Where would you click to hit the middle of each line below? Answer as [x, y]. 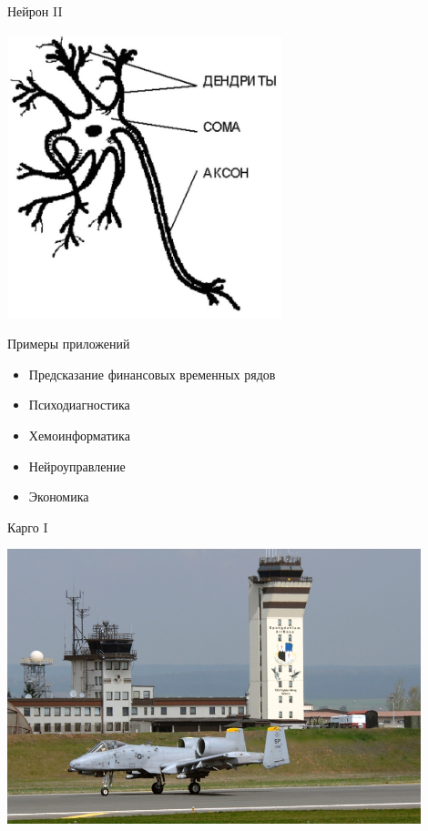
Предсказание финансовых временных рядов [152, 374]
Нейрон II [35, 11]
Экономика [59, 497]
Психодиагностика [79, 405]
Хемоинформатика [79, 435]
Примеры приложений [69, 344]
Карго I [28, 527]
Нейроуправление [77, 466]
